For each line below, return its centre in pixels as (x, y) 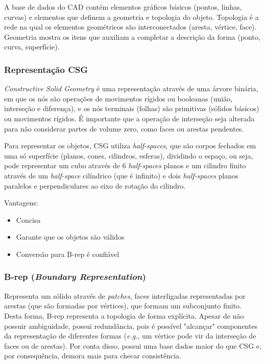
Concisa (28, 219)
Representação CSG (46, 69)
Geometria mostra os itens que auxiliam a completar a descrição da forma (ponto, (132, 36)
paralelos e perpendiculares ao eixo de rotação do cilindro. (95, 185)
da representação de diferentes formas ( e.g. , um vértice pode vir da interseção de (130, 336)
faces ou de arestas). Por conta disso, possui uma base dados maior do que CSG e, (133, 345)
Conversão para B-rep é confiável (68, 254)
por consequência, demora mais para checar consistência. (93, 356)
